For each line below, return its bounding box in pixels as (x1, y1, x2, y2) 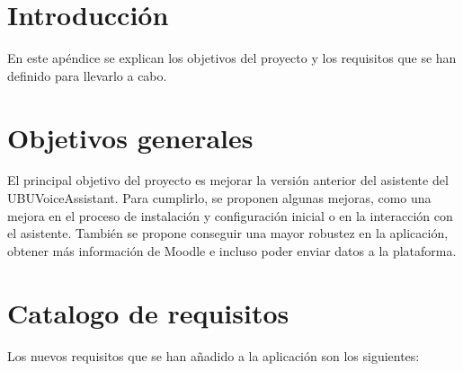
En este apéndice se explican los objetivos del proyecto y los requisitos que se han (7, 49, 457, 67)
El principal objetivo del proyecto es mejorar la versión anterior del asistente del (7, 171, 449, 190)
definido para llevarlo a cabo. (7, 66, 167, 84)
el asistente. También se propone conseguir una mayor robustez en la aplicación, (7, 224, 449, 243)
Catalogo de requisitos (7, 294, 289, 331)
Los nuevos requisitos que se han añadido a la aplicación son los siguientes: (7, 346, 420, 365)
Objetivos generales (7, 119, 254, 155)
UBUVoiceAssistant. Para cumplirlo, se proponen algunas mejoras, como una (7, 189, 432, 208)
